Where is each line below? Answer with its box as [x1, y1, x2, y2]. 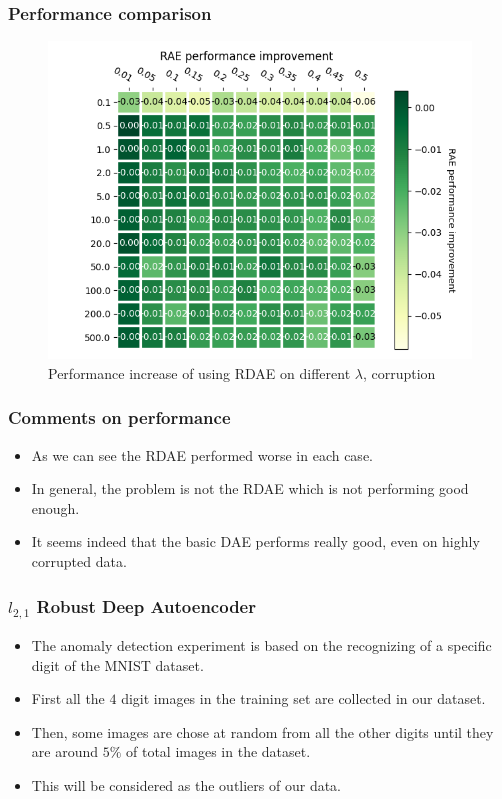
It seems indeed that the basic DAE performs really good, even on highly [31, 531, 480, 552]
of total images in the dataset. [126, 741, 311, 762]
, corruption [362, 362, 436, 383]
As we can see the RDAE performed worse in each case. [31, 444, 373, 465]
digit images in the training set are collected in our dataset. [121, 688, 486, 709]
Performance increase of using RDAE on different [48, 362, 351, 383]
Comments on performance [8, 405, 231, 430]
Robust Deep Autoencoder [36, 593, 256, 618]
